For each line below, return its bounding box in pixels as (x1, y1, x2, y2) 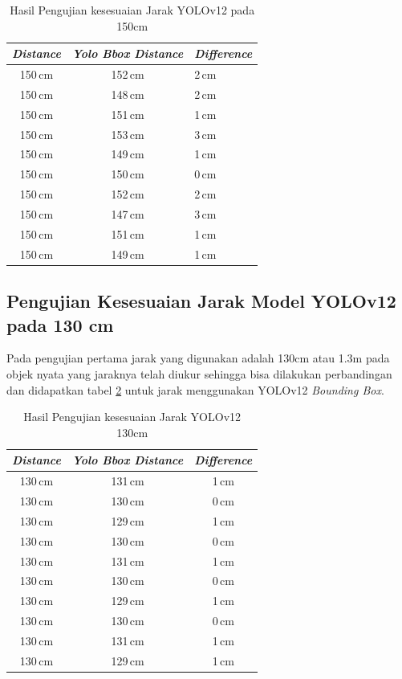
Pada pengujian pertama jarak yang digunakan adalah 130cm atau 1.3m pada (6, 350, 390, 366)
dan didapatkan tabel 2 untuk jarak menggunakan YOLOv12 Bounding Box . (6, 381, 384, 398)
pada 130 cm (6, 312, 114, 337)
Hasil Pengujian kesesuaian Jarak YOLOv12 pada (10, 2, 255, 18)
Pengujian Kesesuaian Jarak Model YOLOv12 (6, 288, 396, 313)
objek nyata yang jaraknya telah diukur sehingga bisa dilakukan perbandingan (6, 365, 392, 382)
